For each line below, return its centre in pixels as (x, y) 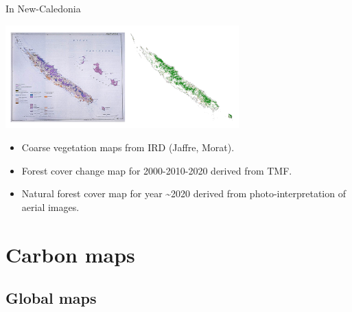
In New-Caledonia (43, 8)
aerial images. (50, 207)
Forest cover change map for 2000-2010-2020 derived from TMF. (157, 170)
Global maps (51, 298)
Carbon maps (70, 254)
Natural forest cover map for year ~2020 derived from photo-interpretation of (184, 193)
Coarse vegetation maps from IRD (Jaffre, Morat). (128, 147)
